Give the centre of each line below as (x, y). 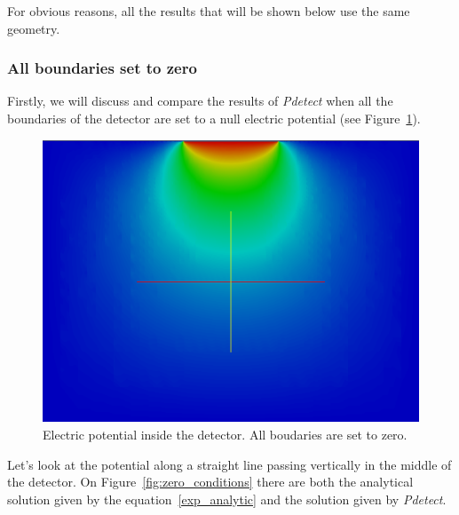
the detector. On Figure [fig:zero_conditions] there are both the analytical (210, 482)
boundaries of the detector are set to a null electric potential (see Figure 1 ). (214, 118)
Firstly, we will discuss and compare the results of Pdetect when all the (200, 101)
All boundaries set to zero (102, 68)
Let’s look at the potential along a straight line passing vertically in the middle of (229, 464)
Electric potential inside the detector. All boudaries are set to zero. (225, 434)
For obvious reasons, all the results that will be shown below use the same (209, 11)
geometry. (34, 28)
